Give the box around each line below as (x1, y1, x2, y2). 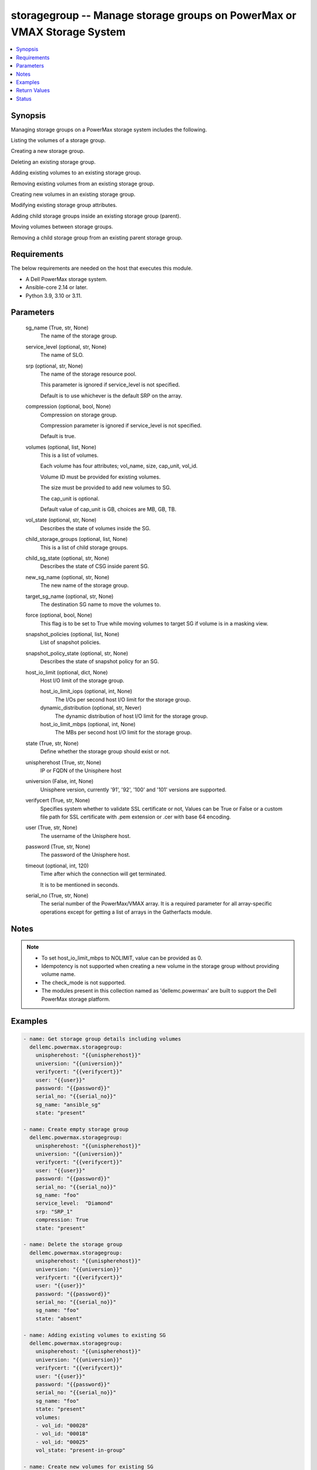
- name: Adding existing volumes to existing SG (23, 1332, 166, 1338)
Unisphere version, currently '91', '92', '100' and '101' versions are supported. (40, 786, 227, 793)
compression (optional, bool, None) (25, 403, 112, 410)
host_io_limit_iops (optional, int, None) (40, 688, 133, 695)
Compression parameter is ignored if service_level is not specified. (40, 422, 202, 429)
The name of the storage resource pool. (40, 370, 137, 377)
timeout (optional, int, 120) (25, 862, 89, 869)
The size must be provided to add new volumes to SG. (40, 484, 171, 491)
